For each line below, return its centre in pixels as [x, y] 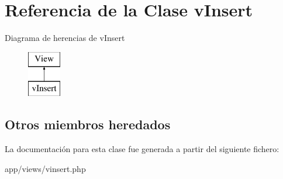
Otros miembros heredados [88, 124]
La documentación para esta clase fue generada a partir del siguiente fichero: [142, 149]
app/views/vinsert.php [45, 168]
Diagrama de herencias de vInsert [65, 38]
